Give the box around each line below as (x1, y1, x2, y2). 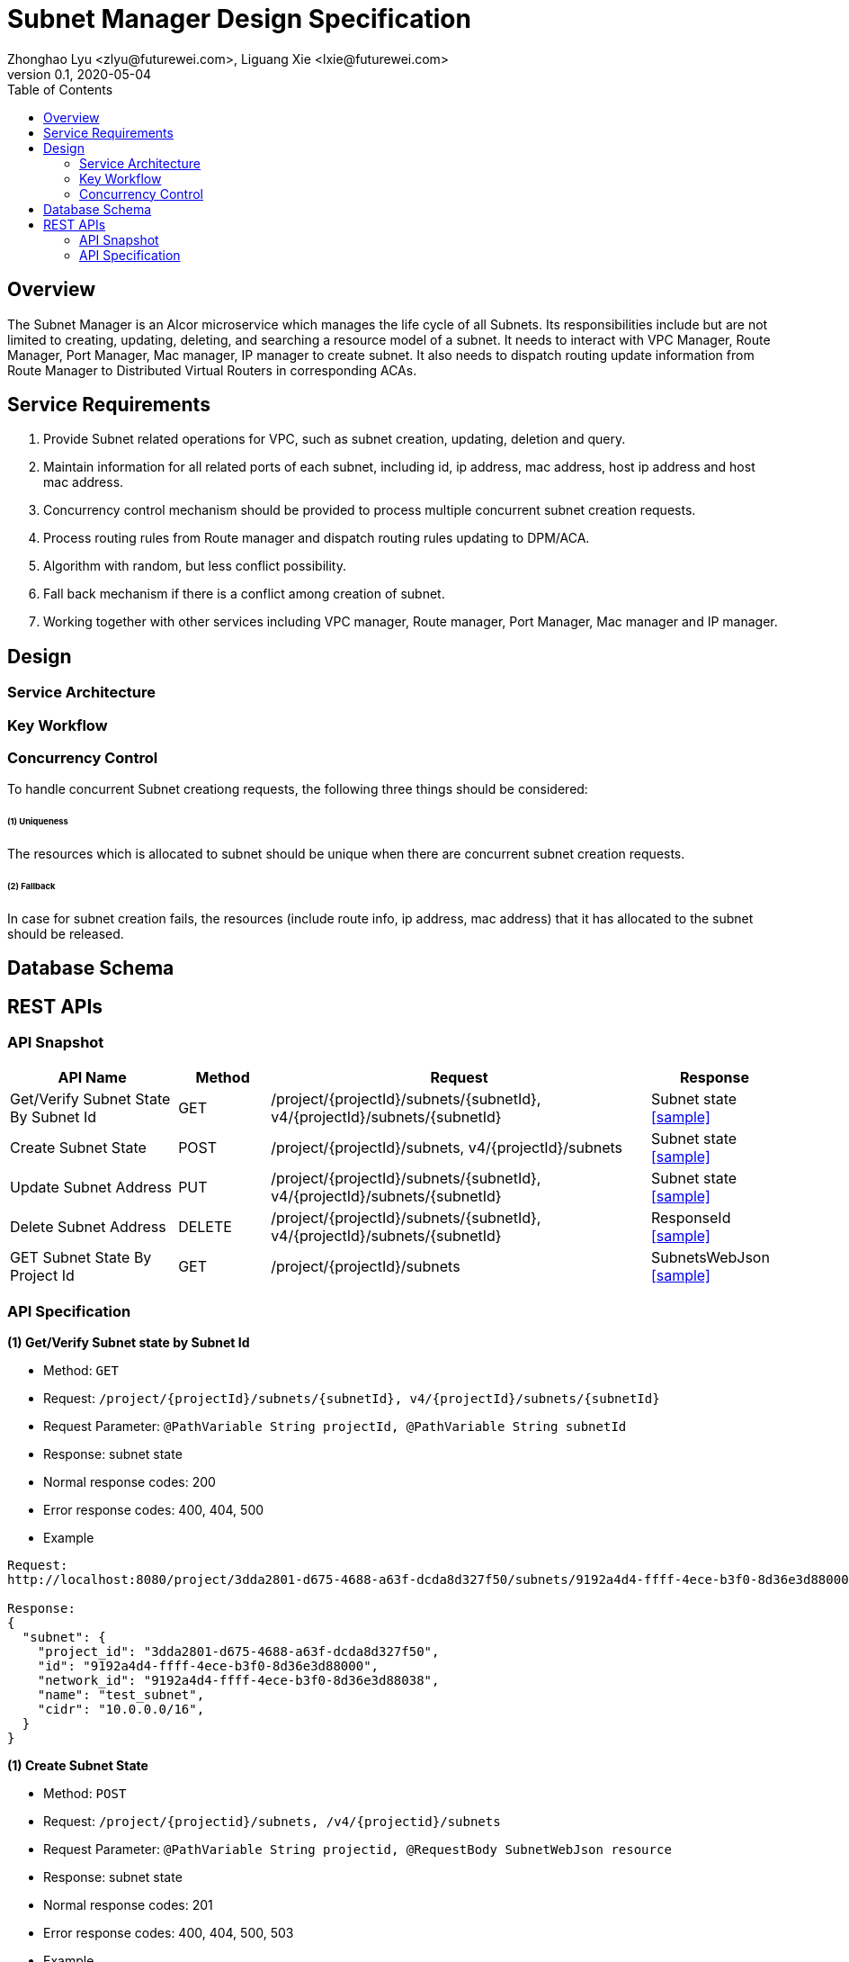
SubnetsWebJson (650, 1248, 770, 1267)
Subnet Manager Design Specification (7, 4, 471, 34)
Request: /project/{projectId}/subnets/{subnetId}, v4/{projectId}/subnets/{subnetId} (43, 1390, 660, 1407)
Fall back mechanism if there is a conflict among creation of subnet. (43, 586, 445, 602)
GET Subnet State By (10, 1248, 152, 1267)
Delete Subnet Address (10, 1218, 166, 1237)
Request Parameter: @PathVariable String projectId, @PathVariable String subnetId (43, 1418, 627, 1435)
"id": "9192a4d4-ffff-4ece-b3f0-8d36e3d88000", (37, 1659, 380, 1674)
